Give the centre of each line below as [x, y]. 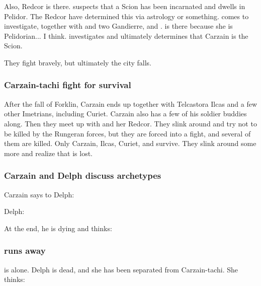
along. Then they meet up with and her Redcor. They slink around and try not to [130, 123]
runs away [25, 251]
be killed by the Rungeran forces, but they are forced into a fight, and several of [127, 133]
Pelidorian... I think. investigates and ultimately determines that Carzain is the [126, 35]
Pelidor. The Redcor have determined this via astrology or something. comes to [126, 16]
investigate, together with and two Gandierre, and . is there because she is [118, 26]
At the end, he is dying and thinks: [58, 228]
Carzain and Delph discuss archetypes [83, 175]
